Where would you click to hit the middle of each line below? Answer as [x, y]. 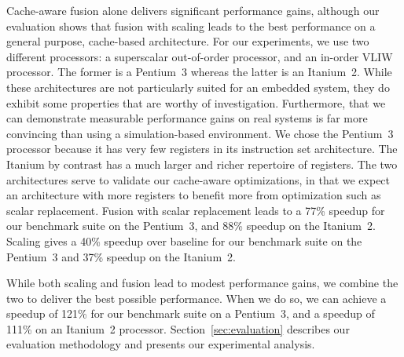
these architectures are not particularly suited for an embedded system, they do [198, 87]
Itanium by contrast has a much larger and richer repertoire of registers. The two [202, 164]
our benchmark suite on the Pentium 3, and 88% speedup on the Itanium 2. [191, 226]
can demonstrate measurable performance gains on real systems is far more [187, 118]
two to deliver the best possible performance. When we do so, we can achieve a [196, 298]
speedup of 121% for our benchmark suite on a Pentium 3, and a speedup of [191, 313]
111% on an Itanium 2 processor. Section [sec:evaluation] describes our [178, 328]
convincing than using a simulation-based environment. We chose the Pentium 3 [200, 133]
